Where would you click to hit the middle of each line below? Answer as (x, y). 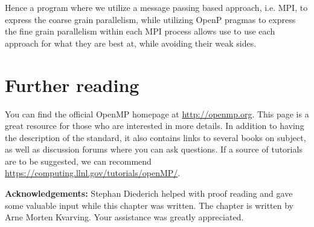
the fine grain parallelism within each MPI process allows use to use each (140, 31)
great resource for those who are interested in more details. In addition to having (155, 126)
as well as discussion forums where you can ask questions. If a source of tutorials (154, 149)
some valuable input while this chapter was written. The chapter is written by (149, 205)
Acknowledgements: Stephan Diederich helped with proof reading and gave (149, 193)
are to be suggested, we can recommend (78, 161)
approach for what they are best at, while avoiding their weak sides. (131, 43)
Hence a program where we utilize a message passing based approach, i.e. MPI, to (156, 7)
